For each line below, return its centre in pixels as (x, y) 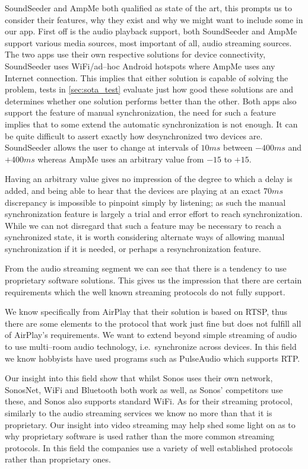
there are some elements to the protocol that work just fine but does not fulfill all (153, 323)
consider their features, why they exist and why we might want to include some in (154, 19)
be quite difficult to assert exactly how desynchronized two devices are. (134, 135)
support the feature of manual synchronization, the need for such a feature (140, 112)
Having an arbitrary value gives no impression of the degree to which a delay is (149, 179)
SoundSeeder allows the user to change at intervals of (101, 147)
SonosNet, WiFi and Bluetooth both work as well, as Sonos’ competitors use (144, 389)
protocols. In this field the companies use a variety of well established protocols (149, 447)
